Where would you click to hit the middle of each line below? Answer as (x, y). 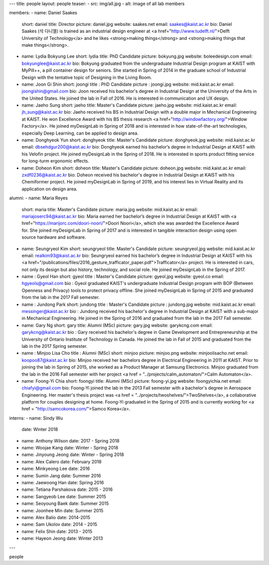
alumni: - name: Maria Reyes (39, 198)
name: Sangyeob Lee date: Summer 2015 (64, 496)
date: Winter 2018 (40, 429)
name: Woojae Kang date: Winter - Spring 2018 (70, 448)
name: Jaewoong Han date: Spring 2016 (63, 483)
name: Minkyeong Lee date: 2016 (56, 469)
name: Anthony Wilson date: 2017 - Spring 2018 (70, 440)
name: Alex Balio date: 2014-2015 (56, 517)
